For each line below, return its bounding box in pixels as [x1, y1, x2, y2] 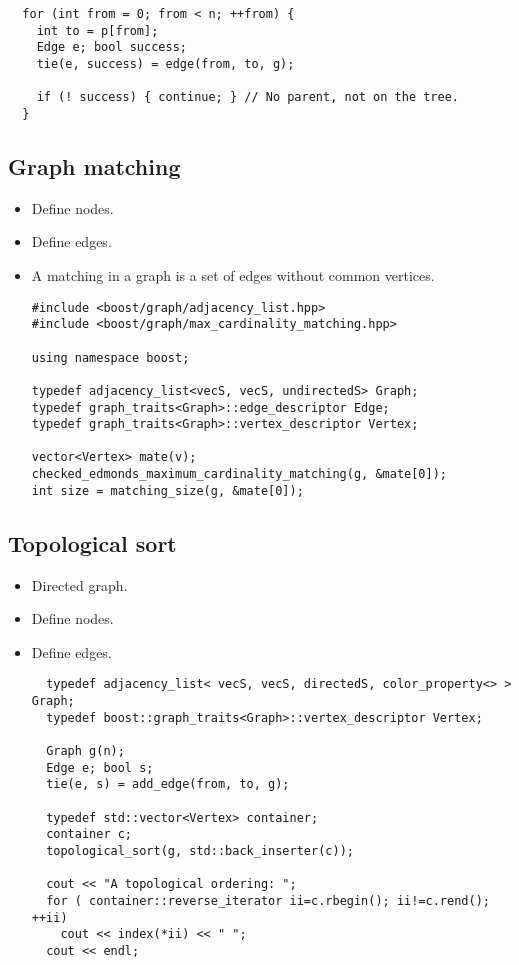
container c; [46, 827, 133, 842]
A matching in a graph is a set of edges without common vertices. [31, 264, 435, 285]
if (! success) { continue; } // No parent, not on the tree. [36, 90, 460, 105]
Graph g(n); [46, 744, 125, 759]
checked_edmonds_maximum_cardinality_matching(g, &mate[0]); [31, 467, 448, 482]
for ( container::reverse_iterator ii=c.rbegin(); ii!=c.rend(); [46, 893, 490, 908]
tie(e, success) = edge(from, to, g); [36, 56, 295, 71]
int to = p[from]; [36, 23, 159, 38]
